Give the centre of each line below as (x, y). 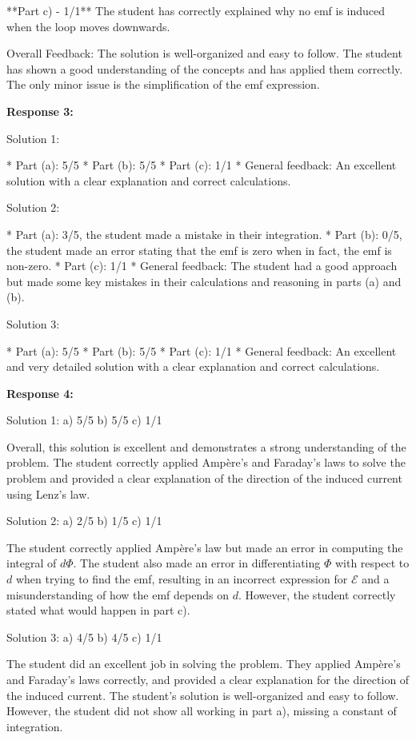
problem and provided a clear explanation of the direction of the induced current (204, 478)
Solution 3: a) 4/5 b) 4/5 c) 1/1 (84, 637)
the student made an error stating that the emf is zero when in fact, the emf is (199, 250)
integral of (32, 563)
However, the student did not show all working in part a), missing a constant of (202, 711)
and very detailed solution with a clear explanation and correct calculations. (193, 366)
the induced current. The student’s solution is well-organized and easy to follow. (203, 695)
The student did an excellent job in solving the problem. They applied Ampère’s (204, 664)
